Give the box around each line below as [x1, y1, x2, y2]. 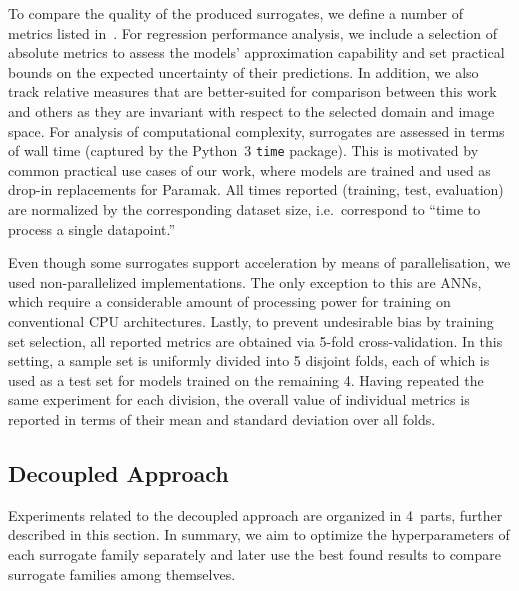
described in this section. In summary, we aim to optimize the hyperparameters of [8, 524, 510, 545]
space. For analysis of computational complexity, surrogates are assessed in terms [8, 120, 505, 141]
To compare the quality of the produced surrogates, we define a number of [8, 3, 463, 23]
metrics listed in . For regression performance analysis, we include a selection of [8, 22, 497, 43]
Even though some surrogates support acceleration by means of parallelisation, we [8, 252, 511, 273]
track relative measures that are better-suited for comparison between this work [8, 81, 497, 102]
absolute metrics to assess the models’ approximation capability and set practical [8, 42, 505, 63]
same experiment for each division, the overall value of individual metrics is [8, 389, 470, 410]
